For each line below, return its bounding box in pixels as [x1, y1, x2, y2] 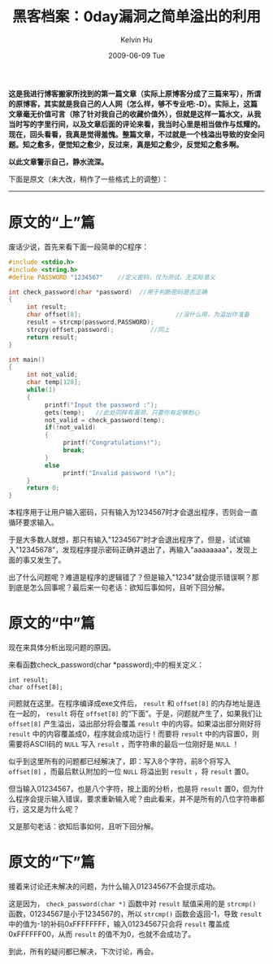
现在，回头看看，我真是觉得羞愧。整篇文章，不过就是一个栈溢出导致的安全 [8, 129, 258, 139]
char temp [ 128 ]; [26, 378, 82, 386]
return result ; [26, 333, 79, 342]
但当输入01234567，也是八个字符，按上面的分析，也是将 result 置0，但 [8, 784, 250, 794]
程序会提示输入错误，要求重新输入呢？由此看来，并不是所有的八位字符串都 [15, 794, 265, 804]
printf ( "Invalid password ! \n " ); [63, 469, 176, 477]
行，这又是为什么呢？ [8, 805, 80, 814]
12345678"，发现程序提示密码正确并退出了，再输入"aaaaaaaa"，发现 [19, 545, 251, 555]
